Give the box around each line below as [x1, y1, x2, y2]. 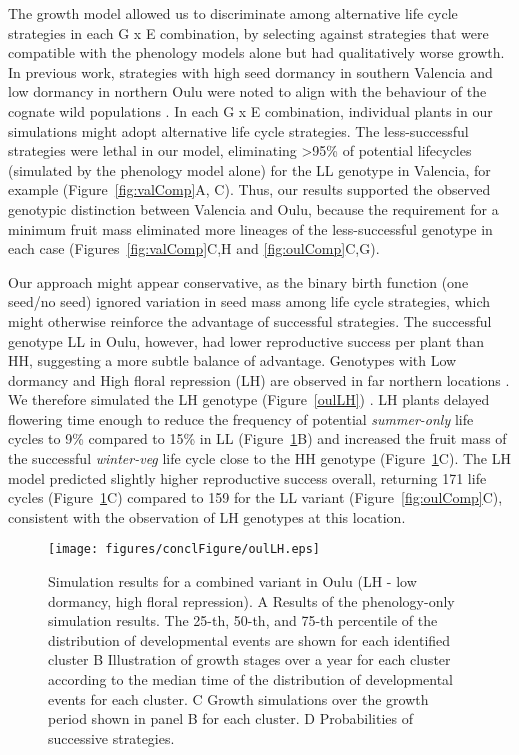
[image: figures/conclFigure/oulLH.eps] [48, 542, 321, 557]
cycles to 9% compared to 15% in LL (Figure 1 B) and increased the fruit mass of [8, 428, 507, 449]
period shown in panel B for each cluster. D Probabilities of [48, 708, 413, 729]
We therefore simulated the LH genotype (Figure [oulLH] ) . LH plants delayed [8, 389, 490, 410]
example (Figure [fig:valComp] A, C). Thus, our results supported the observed [8, 179, 491, 200]
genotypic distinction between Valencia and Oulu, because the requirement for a [8, 198, 499, 219]
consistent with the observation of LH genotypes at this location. [8, 506, 406, 527]
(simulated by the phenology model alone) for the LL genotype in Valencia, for [8, 159, 491, 180]
